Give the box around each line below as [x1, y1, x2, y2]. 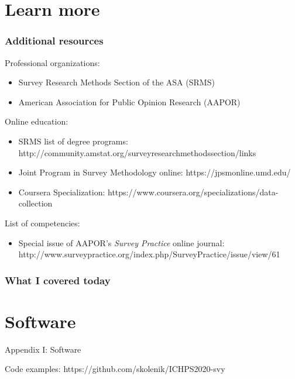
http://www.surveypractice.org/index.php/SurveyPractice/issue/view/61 [18, 248, 280, 260]
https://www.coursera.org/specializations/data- [108, 185, 279, 198]
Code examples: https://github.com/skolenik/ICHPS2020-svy [5, 363, 225, 375]
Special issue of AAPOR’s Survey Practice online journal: [18, 236, 225, 249]
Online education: [5, 115, 68, 128]
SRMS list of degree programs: [18, 135, 128, 147]
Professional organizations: [5, 56, 100, 68]
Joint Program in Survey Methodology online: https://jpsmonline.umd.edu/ [18, 166, 291, 178]
